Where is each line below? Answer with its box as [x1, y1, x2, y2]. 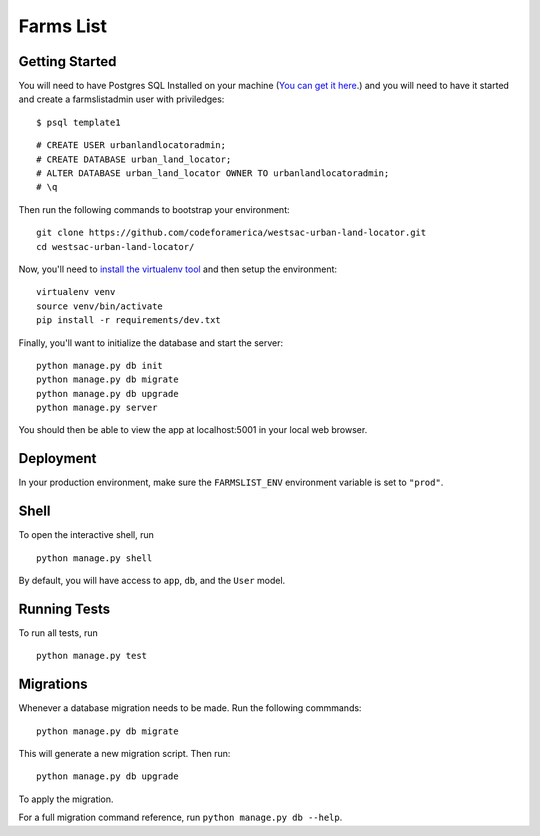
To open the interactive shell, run [18, 529, 155, 541]
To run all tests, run [18, 626, 99, 639]
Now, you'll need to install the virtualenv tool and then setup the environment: [18, 263, 338, 275]
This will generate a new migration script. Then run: [18, 748, 231, 760]
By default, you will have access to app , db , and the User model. [18, 575, 286, 587]
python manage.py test [36, 650, 148, 662]
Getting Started [18, 53, 117, 70]
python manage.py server [36, 402, 158, 414]
